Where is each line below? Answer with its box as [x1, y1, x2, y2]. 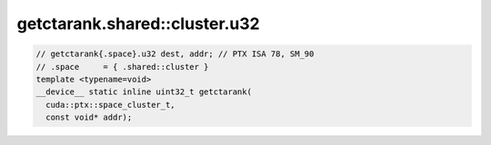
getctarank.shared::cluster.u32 [16, 14, 260, 34]
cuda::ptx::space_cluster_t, [45, 100, 176, 110]
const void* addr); [45, 112, 133, 122]
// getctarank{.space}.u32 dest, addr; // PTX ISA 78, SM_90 [35, 49, 315, 59]
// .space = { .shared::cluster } [35, 62, 209, 72]
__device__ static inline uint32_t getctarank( [35, 87, 252, 97]
